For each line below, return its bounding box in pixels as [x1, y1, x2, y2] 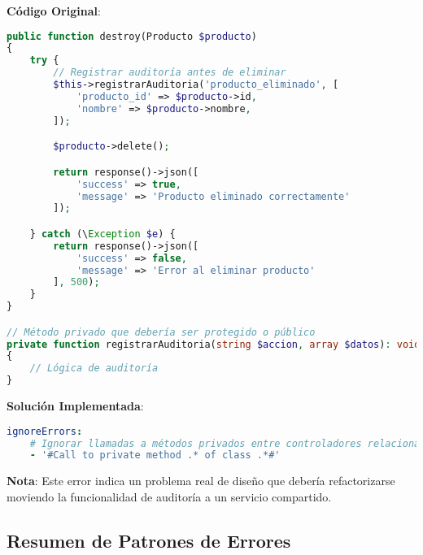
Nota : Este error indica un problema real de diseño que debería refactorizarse [7, 472, 395, 489]
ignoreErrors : [7, 425, 83, 437]
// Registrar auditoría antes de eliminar [53, 67, 286, 79]
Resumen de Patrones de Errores [7, 527, 291, 553]
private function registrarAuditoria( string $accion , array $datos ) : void [7, 338, 421, 350]
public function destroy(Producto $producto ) [7, 30, 257, 42]
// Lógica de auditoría [29, 362, 159, 375]
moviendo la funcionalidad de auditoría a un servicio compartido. [7, 488, 332, 505]
